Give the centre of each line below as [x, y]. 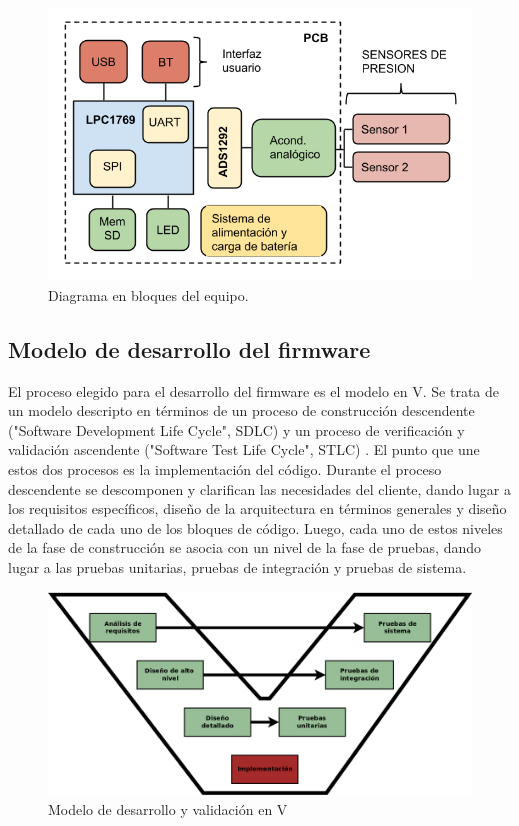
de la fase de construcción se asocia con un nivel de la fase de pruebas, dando [245, 547]
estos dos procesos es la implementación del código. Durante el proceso [225, 468]
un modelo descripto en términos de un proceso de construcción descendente [241, 410]
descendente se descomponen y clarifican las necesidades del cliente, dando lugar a [259, 488]
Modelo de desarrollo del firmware [189, 348]
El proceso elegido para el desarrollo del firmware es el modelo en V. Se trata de [254, 390]
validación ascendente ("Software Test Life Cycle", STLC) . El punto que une [244, 449]
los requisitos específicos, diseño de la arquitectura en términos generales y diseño [257, 508]
